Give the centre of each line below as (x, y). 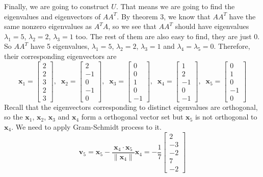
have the (242, 16)
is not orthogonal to (226, 117)
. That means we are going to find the (175, 6)
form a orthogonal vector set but (132, 117)
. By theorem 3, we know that (164, 16)
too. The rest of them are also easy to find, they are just (164, 36)
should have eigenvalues (212, 26)
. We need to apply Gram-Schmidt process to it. (86, 126)
